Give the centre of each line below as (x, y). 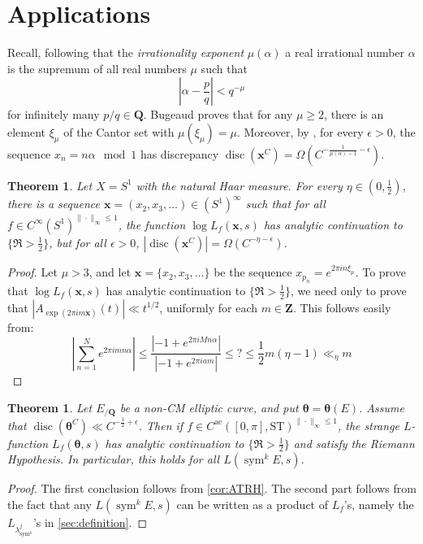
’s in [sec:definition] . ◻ (90, 522)
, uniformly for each (208, 307)
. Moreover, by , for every (300, 131)
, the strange (369, 425)
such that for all (285, 204)
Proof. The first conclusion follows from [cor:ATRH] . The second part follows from (212, 488)
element (27, 131)
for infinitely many (54, 114)
